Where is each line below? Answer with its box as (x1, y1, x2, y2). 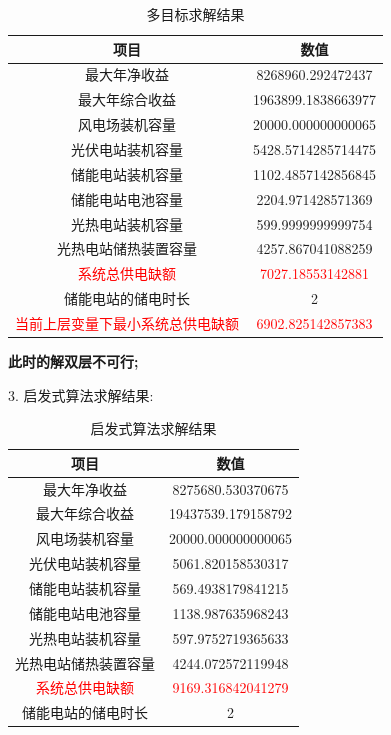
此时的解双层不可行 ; (8, 350, 139, 371)
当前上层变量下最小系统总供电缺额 (15, 312, 239, 333)
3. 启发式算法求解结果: (8, 384, 154, 405)
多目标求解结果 (146, 4, 245, 24)
